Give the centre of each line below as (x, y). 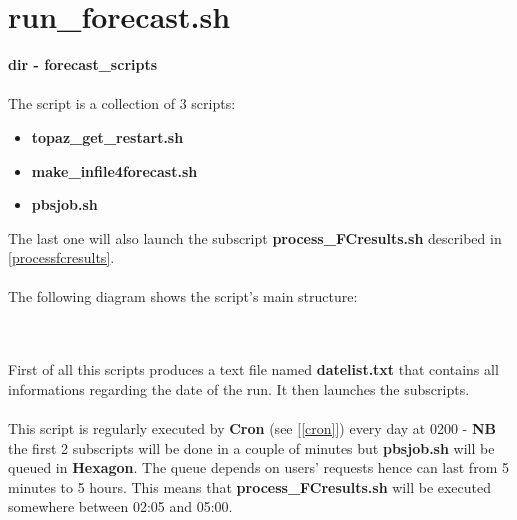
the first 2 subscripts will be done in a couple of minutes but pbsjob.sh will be (251, 447)
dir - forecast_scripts (83, 64)
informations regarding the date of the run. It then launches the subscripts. (239, 388)
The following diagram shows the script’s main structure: (183, 296)
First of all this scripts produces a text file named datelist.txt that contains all (253, 369)
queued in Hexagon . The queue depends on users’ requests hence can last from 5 (258, 467)
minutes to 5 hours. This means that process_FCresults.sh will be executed (250, 486)
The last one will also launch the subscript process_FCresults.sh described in (255, 237)
